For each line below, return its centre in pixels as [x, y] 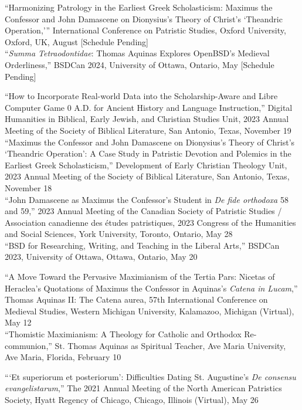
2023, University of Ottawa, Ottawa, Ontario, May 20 [101, 257]
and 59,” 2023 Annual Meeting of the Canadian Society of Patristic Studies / [143, 211]
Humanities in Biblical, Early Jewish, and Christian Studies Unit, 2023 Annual [147, 119]
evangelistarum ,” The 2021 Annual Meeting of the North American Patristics [143, 388]
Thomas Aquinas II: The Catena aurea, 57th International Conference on [136, 299]
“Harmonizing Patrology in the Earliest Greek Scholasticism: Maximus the [139, 7]
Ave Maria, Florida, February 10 [63, 357]
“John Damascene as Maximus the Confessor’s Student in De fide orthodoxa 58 [147, 199]
